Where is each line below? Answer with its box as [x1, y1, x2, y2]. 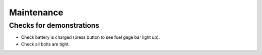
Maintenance [9, 7, 64, 18]
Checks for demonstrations [9, 21, 99, 30]
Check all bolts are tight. [21, 41, 70, 47]
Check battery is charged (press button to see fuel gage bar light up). [21, 34, 160, 40]
